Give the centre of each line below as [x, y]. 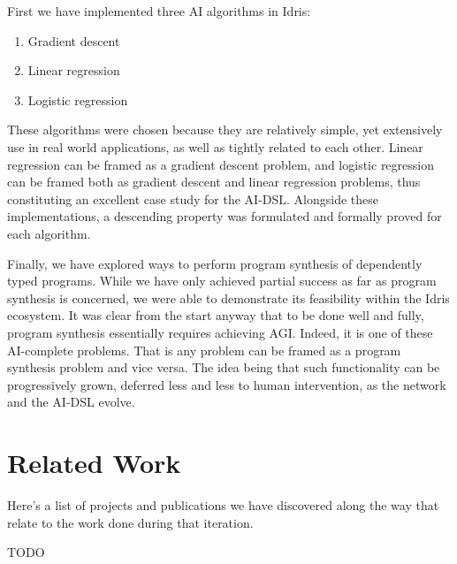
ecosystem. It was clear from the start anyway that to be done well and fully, [216, 315]
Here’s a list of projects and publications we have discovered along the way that [223, 505]
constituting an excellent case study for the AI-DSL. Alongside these [193, 198]
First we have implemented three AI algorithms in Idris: [159, 11]
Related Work [94, 463]
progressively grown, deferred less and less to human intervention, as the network [227, 384]
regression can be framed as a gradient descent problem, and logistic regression [221, 164]
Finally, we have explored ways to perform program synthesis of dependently [215, 263]
